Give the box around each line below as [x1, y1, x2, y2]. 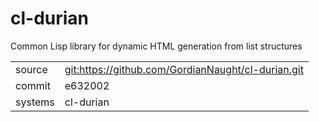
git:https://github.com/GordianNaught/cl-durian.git [64, 62, 304, 76]
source [15, 62, 48, 76]
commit [15, 78, 51, 92]
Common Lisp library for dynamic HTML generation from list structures [10, 40, 303, 52]
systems [15, 95, 55, 109]
